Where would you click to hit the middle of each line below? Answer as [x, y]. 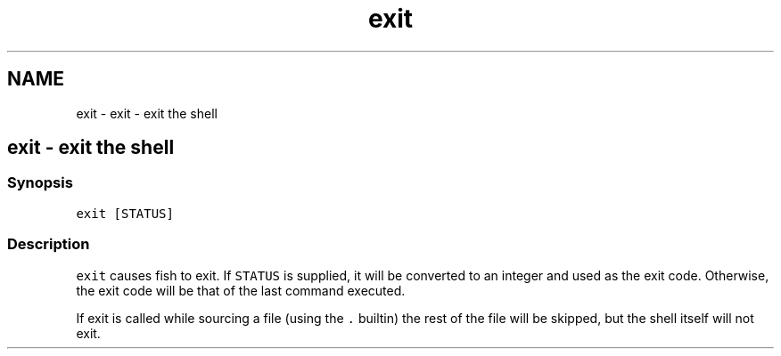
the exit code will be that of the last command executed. [241, 290]
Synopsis [40, 183]
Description [49, 244]
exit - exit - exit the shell [147, 113]
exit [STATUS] [125, 213]
